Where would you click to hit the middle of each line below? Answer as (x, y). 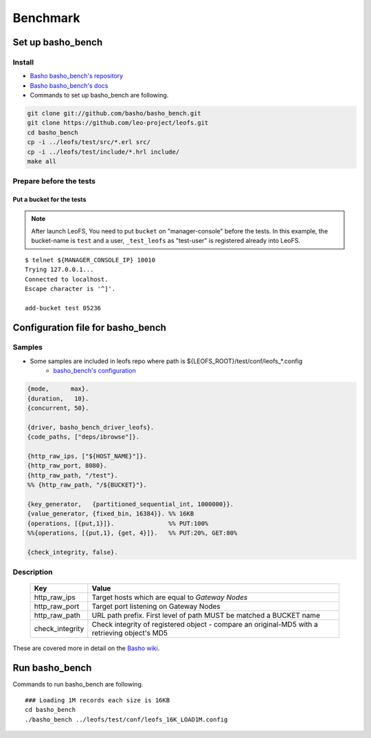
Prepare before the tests (54, 181)
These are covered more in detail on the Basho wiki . (86, 648)
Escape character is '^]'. (70, 289)
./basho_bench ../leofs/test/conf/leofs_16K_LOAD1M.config (126, 719)
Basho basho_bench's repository (77, 76)
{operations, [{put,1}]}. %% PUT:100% (118, 523)
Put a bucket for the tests (49, 200)
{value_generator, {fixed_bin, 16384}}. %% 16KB (111, 514)
